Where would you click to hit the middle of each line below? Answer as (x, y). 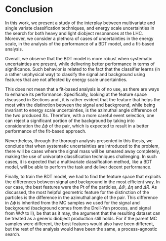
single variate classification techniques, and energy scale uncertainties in (80, 28)
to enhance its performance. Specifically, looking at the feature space (76, 94)
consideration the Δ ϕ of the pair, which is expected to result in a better (77, 126)
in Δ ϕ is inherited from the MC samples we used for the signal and (72, 202)
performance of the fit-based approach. (46, 131)
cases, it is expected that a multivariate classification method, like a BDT (79, 161)
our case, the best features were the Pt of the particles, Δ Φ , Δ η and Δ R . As (81, 187)
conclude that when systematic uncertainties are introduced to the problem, (82, 146)
